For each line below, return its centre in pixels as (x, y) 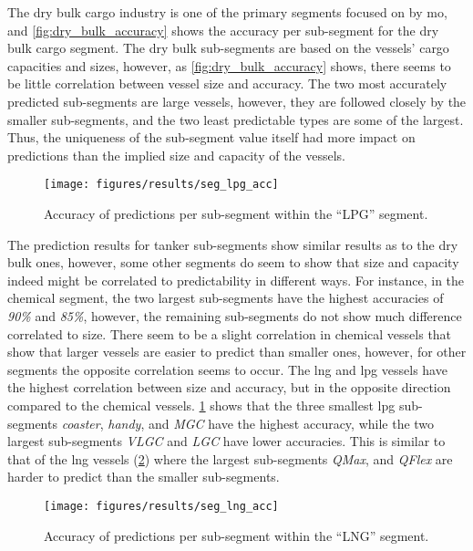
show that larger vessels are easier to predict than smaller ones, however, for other (237, 352)
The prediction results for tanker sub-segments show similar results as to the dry (233, 244)
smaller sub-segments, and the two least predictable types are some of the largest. (236, 119)
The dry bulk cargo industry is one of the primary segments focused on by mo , (227, 12)
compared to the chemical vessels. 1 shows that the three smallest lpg (201, 405)
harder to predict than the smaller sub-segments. (144, 477)
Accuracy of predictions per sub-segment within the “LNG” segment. (236, 535)
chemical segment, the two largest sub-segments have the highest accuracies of (226, 298)
